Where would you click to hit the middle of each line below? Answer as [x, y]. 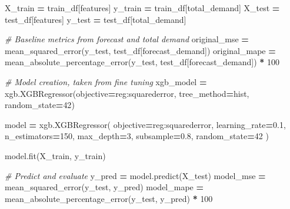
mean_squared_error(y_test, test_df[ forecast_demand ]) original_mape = [140, 50]
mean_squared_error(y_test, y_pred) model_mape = [104, 187]
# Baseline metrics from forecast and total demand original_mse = [127, 39]
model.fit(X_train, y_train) [55, 155]
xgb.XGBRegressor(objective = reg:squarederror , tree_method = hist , [127, 93]
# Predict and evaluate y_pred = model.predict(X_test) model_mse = [135, 175]
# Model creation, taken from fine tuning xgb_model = [106, 81]
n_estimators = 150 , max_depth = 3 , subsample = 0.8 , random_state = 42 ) [137, 136]
